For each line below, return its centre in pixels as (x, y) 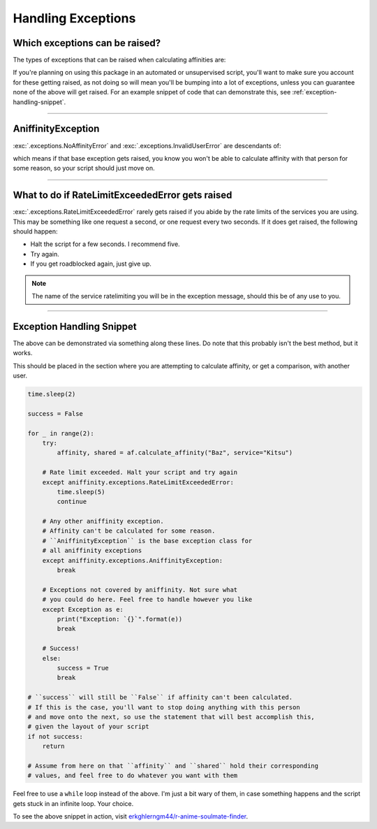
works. (23, 353)
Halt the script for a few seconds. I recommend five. (105, 244)
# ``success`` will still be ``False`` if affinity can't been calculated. (160, 698)
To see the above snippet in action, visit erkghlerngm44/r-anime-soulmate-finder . (131, 816)
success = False (56, 413)
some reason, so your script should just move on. (84, 168)
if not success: (56, 736)
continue (72, 502)
